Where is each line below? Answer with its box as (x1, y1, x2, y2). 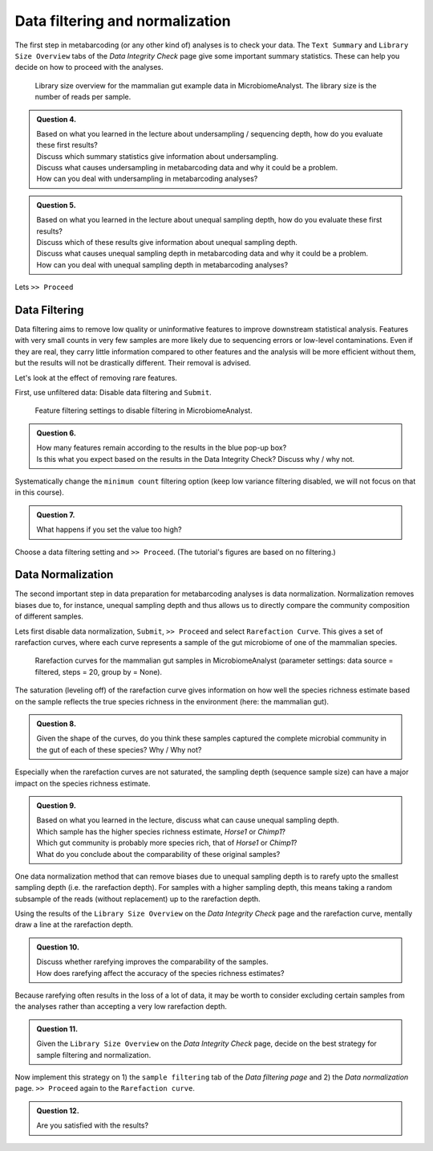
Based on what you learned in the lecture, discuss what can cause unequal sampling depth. (36, 815, 340, 825)
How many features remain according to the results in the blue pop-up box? (36, 443, 287, 453)
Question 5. (36, 200, 76, 210)
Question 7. (36, 510, 75, 520)
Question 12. (36, 1105, 79, 1116)
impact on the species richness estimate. (14, 778, 151, 788)
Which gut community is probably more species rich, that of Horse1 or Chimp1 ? (36, 838, 297, 847)
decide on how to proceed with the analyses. (14, 63, 164, 72)
